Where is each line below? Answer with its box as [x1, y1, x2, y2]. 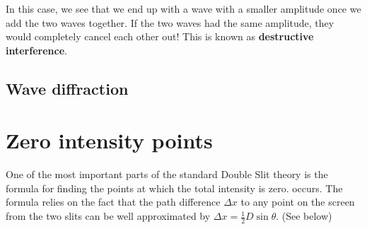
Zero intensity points [6, 126, 213, 155]
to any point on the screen [240, 194, 355, 209]
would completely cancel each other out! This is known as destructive [6, 29, 314, 44]
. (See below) [276, 209, 332, 223]
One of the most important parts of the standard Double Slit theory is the [6, 167, 328, 182]
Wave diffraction [6, 77, 129, 99]
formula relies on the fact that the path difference [6, 194, 221, 209]
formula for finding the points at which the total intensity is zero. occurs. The [6, 180, 343, 195]
